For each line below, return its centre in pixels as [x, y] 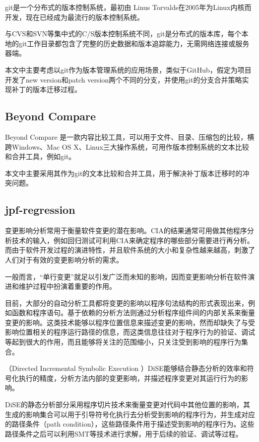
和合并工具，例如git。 [40, 156]
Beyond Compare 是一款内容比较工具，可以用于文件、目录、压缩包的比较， [126, 136]
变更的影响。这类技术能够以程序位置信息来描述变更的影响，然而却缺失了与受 [130, 322]
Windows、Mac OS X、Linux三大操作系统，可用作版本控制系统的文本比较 [130, 146]
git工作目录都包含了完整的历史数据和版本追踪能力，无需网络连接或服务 [134, 43]
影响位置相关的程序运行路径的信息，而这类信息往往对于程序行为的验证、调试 [130, 332]
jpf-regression [40, 210]
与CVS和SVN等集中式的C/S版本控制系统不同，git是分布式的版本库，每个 [123, 34]
